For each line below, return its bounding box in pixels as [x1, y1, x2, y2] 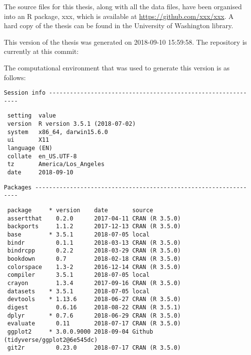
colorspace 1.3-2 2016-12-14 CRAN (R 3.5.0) [7, 263, 181, 270]
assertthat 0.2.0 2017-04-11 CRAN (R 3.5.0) [7, 215, 181, 222]
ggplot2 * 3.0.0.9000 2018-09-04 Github [7, 328, 153, 335]
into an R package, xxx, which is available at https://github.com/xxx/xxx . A [4, 11, 234, 21]
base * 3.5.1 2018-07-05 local [7, 231, 150, 238]
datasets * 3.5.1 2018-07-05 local [7, 287, 150, 295]
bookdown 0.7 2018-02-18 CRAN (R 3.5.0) [7, 255, 181, 262]
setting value [7, 112, 56, 119]
